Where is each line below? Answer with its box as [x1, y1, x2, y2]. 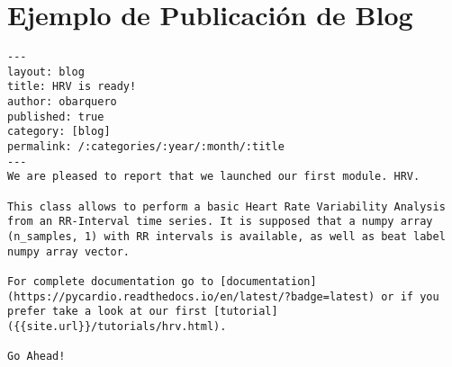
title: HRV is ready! [7, 80, 137, 94]
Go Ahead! [7, 350, 66, 363]
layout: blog [7, 65, 85, 78]
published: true [7, 110, 104, 123]
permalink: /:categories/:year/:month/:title [7, 140, 285, 154]
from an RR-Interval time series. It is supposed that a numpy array [7, 215, 433, 228]
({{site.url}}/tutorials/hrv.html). [7, 319, 227, 333]
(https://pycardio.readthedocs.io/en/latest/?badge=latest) [7, 290, 375, 303]
